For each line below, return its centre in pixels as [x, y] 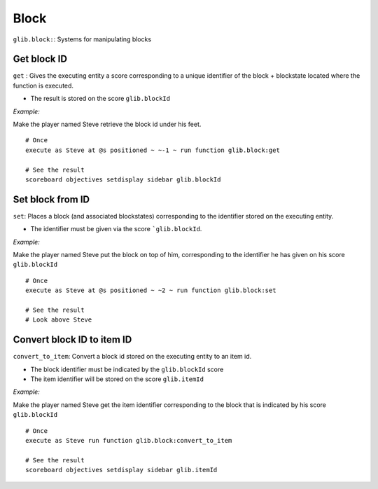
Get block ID [40, 59]
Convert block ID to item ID [72, 340]
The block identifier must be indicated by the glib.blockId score [127, 369]
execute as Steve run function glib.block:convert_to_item [129, 441]
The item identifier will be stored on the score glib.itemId [117, 379]
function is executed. [43, 85]
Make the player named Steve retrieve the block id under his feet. [107, 124]
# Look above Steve [59, 320]
